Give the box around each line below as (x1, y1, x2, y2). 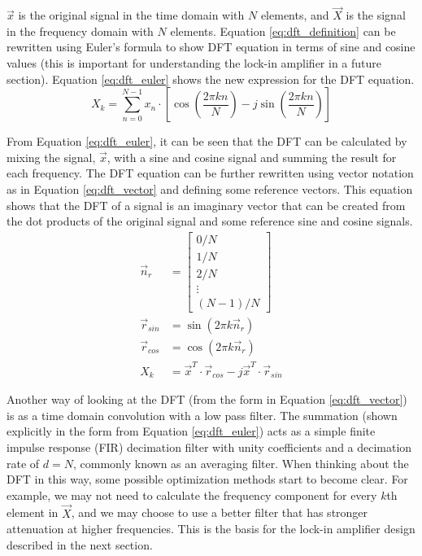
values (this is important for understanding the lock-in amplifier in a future (7, 55, 382, 71)
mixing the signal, (7, 148, 96, 165)
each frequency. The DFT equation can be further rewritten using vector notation (7, 164, 414, 182)
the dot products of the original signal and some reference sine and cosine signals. (7, 212, 413, 230)
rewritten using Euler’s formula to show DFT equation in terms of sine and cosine (7, 38, 415, 55)
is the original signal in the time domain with (18, 7, 245, 24)
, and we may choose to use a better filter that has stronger (71, 504, 368, 521)
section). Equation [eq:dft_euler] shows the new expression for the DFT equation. (7, 70, 415, 87)
